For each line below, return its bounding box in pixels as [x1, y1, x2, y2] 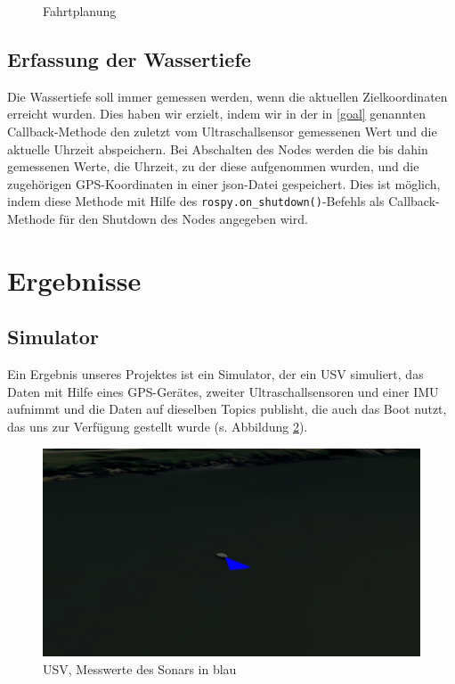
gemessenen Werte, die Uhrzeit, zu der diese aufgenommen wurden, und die [7, 157, 419, 176]
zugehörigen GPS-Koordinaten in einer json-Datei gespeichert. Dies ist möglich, [7, 174, 441, 193]
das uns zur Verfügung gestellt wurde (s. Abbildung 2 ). [7, 416, 308, 435]
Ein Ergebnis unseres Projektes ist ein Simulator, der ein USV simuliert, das [7, 365, 424, 383]
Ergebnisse [7, 261, 142, 298]
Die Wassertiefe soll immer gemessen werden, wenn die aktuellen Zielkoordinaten [7, 87, 448, 105]
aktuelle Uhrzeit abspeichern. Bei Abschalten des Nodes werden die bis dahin [7, 139, 428, 158]
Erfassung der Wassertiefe [7, 45, 251, 72]
